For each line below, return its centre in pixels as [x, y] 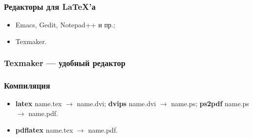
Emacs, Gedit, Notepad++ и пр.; [65, 25]
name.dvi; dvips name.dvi [116, 103]
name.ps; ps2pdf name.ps [210, 103]
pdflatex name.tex [44, 129]
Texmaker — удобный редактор [65, 63]
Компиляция [27, 85]
